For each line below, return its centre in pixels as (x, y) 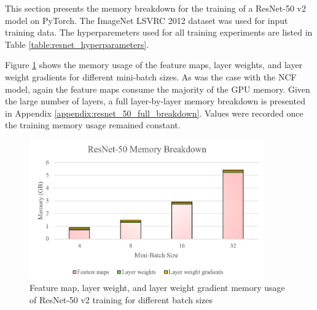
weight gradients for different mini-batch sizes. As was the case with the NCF (151, 76)
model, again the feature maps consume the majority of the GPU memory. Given (158, 89)
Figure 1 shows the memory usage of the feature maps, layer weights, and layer (154, 65)
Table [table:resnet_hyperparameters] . (77, 44)
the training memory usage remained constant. (93, 125)
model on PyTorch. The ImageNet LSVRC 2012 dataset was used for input (147, 20)
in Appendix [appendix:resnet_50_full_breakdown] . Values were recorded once (154, 113)
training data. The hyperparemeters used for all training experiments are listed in (159, 32)
